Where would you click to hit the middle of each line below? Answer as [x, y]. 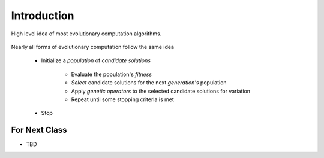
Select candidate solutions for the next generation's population [149, 83]
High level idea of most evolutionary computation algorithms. [86, 34]
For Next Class [39, 130]
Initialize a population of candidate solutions [96, 60]
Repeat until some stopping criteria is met [122, 99]
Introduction [43, 16]
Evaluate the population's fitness [112, 74]
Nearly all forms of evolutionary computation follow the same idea [92, 47]
